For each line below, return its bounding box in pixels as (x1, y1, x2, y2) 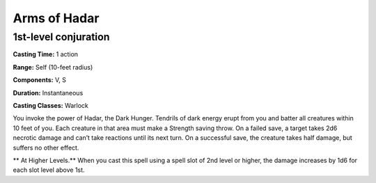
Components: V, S (13, 76, 66, 84)
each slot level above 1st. (13, 166, 85, 174)
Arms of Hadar (13, 10, 100, 26)
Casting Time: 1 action (13, 50, 79, 58)
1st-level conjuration (13, 31, 110, 43)
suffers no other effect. (13, 143, 79, 152)
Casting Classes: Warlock (13, 101, 88, 109)
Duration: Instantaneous (13, 88, 84, 97)
